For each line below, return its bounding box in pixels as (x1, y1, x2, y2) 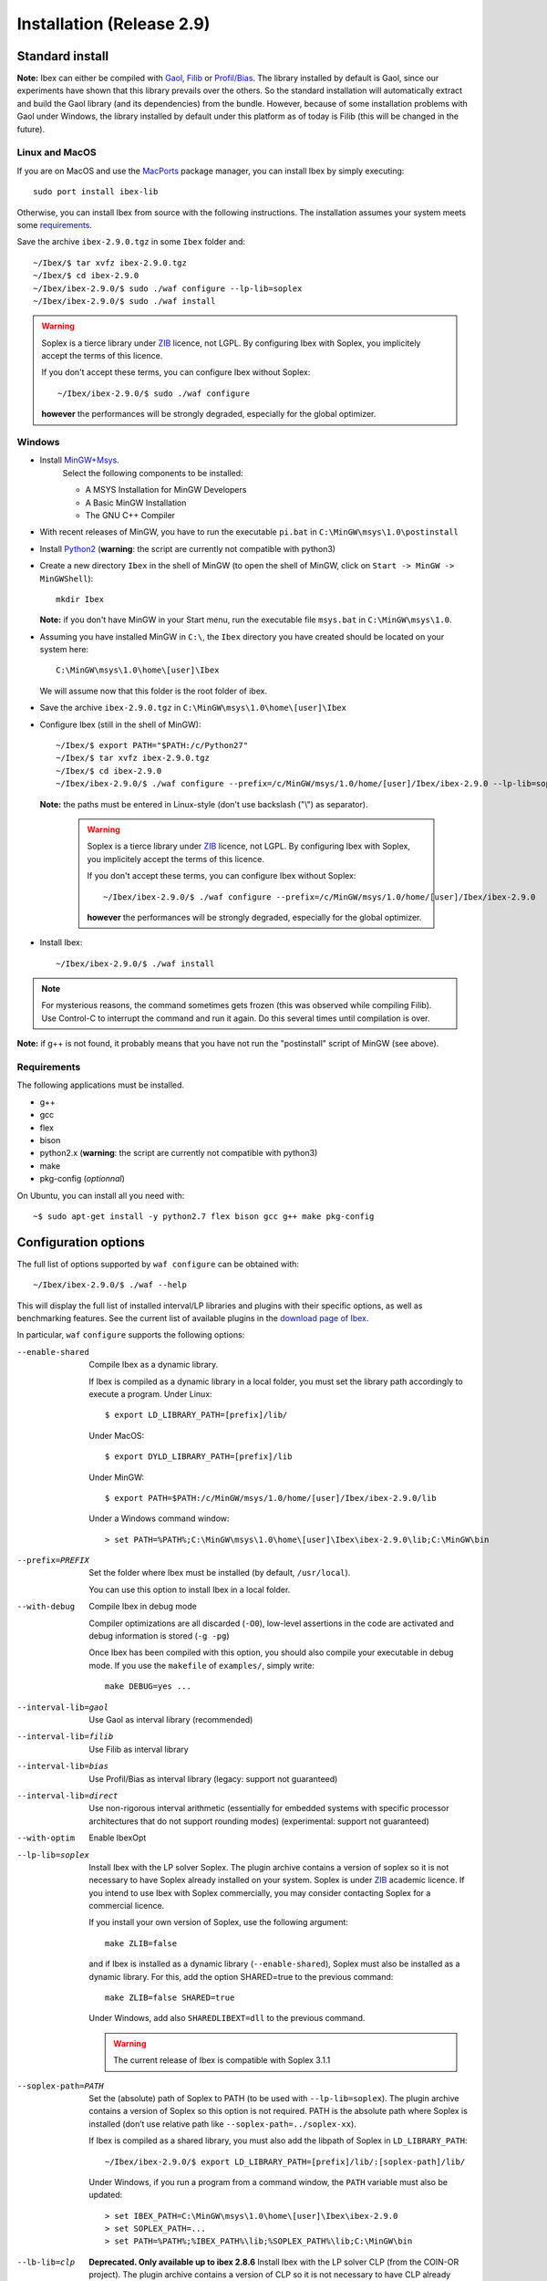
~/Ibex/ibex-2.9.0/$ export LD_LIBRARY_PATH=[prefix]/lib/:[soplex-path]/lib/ (105, 2156, 466, 2167)
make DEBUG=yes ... (105, 1682, 191, 1692)
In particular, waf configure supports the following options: (16, 1329, 245, 1340)
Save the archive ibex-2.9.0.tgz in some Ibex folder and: (16, 236, 246, 247)
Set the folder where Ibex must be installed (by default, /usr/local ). (88, 1568, 351, 1578)
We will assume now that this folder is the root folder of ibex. (39, 685, 268, 696)
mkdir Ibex (56, 594, 105, 604)
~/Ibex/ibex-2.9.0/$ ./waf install (56, 958, 215, 969)
